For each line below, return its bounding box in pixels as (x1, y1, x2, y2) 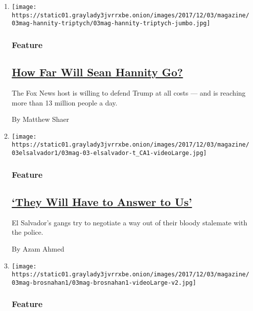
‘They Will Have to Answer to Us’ (11, 194, 192, 209)
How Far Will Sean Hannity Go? (11, 64, 183, 80)
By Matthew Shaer (11, 114, 69, 124)
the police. (11, 227, 44, 237)
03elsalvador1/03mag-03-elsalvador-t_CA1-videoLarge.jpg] (11, 150, 207, 157)
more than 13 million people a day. (11, 97, 117, 107)
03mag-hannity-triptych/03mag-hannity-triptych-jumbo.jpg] (11, 20, 210, 27)
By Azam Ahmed (11, 244, 64, 254)
